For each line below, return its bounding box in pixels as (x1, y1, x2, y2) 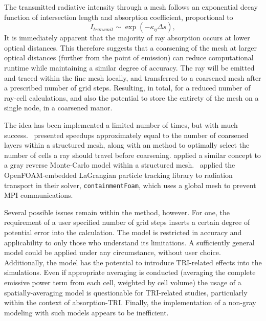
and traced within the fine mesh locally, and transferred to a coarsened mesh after (4, 72, 261, 83)
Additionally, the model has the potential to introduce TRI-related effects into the (4, 257, 262, 267)
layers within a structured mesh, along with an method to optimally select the (4, 140, 250, 150)
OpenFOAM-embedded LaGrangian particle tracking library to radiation (4, 169, 233, 180)
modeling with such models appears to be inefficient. (4, 307, 169, 317)
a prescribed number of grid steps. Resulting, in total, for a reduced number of (4, 82, 251, 93)
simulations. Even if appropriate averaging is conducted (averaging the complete (4, 267, 256, 278)
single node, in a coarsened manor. (4, 102, 113, 113)
